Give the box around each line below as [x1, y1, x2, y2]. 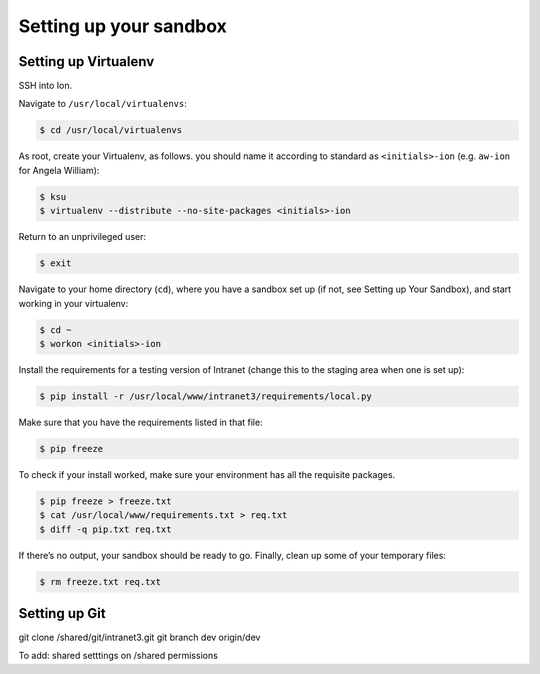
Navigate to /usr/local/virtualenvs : [18, 98, 187, 110]
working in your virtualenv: [18, 297, 129, 309]
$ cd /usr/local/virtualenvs [39, 125, 183, 136]
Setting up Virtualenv [18, 53, 155, 70]
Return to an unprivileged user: [18, 231, 147, 243]
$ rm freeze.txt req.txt [39, 576, 162, 587]
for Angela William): [18, 164, 100, 176]
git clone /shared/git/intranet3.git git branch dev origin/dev [18, 631, 261, 644]
